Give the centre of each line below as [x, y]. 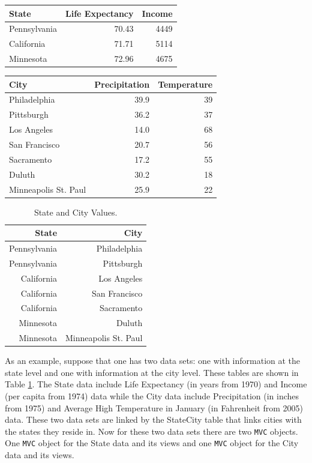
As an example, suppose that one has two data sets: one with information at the [153, 361]
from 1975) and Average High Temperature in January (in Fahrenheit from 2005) [154, 407]
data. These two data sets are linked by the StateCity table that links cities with [153, 419]
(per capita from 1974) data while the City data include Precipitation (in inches [152, 396]
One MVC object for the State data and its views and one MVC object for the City [152, 443]
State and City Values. [76, 212]
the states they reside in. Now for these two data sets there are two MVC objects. [151, 431]
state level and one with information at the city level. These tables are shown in [152, 372]
